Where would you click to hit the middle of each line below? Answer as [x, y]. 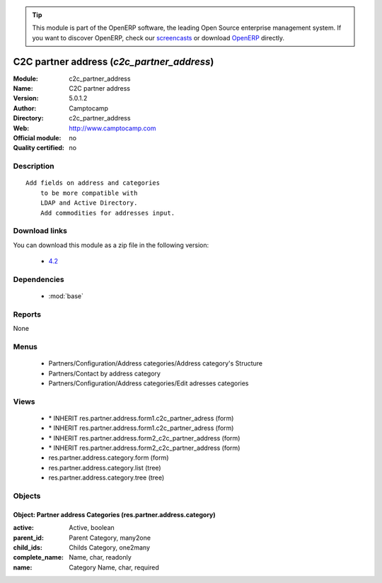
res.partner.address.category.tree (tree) [106, 477]
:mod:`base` [66, 296]
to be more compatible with [89, 193]
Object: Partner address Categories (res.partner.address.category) [114, 514]
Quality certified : [39, 148]
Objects [27, 496]
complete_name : [38, 557]
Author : [25, 108]
